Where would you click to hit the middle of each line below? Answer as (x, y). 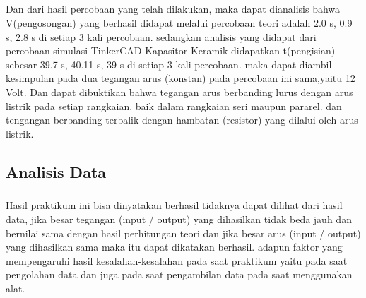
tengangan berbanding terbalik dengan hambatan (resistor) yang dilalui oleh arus (182, 120)
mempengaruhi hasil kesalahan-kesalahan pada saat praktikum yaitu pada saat (177, 260)
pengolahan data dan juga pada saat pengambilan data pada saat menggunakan (179, 274)
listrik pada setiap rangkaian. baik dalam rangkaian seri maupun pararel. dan (174, 106)
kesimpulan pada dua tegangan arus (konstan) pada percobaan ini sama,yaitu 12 (181, 78)
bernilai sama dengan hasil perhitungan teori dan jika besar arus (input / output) (183, 233)
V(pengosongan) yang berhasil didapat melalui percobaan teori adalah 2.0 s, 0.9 (179, 22)
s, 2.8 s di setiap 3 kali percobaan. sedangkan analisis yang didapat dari (161, 36)
